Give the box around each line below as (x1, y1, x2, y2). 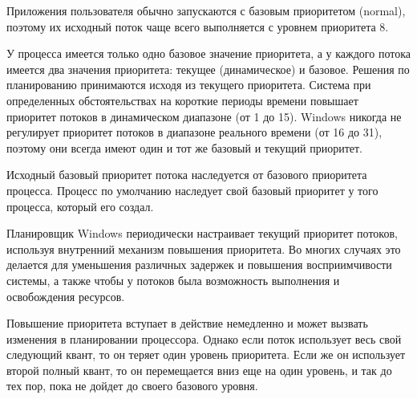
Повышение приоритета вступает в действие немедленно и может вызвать (6, 315, 368, 332)
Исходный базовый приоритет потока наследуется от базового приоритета (6, 166, 367, 183)
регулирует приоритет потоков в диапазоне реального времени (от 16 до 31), (6, 124, 383, 140)
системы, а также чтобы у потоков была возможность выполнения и (6, 271, 340, 288)
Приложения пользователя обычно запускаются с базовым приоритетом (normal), (6, 2, 406, 18)
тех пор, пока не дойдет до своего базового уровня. (6, 377, 258, 394)
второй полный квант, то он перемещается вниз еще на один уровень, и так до (6, 361, 392, 378)
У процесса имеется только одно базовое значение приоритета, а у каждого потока (6, 45, 411, 62)
